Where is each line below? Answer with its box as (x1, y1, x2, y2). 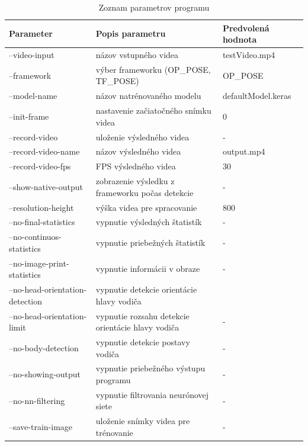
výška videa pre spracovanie (95, 201, 197, 213)
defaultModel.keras (222, 89, 291, 102)
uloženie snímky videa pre (95, 415, 190, 427)
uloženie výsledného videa (95, 130, 190, 143)
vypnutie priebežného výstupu (95, 362, 206, 374)
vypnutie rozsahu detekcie (95, 309, 190, 322)
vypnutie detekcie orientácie (95, 283, 197, 296)
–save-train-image (9, 421, 73, 433)
